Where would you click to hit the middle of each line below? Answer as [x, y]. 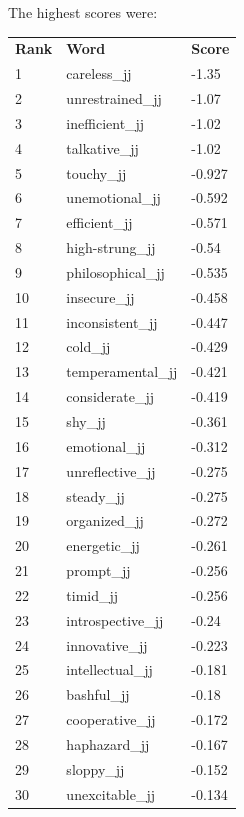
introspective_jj [115, 619]
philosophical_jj [115, 271]
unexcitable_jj [111, 793]
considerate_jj [110, 396]
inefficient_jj [105, 122]
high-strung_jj [111, 247]
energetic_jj [103, 545]
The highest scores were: [83, 12]
